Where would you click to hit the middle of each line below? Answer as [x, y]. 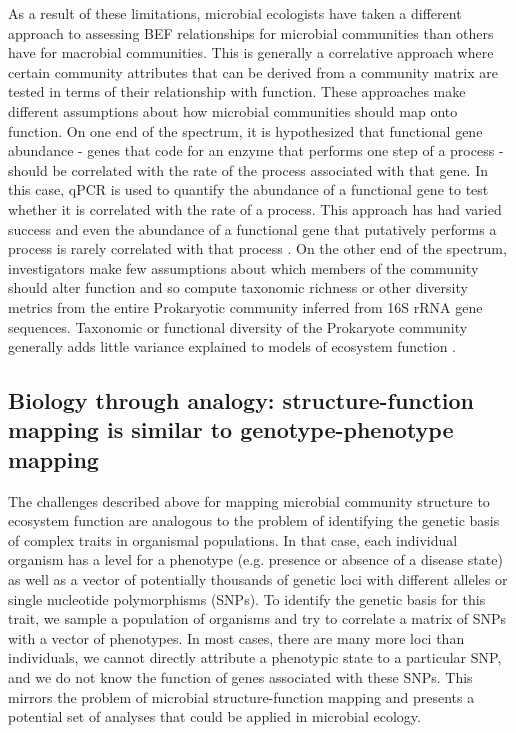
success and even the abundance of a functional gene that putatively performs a [252, 228]
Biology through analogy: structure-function [241, 400]
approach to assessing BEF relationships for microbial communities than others [251, 32]
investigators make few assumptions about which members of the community [243, 267]
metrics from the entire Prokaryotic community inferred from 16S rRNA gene [245, 306]
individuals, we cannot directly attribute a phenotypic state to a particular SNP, [255, 657]
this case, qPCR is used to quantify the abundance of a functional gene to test [248, 189]
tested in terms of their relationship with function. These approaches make [237, 91]
